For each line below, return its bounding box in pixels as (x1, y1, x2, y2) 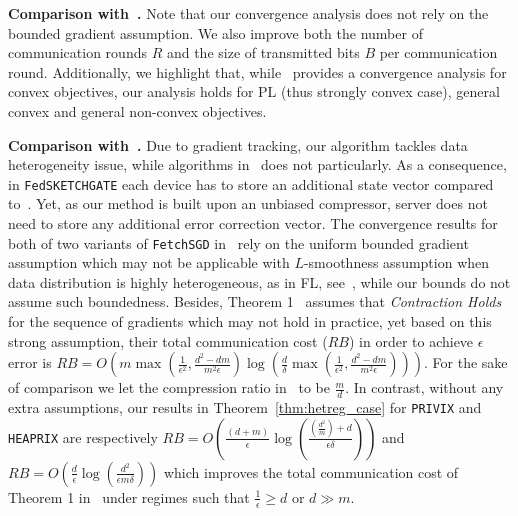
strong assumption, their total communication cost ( (8, 330, 328, 351)
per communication (379, 42, 498, 63)
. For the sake (424, 352, 508, 373)
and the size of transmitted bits (166, 42, 360, 63)
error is (8, 352, 52, 373)
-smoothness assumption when (303, 252, 490, 273)
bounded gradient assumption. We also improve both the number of (8, 22, 423, 43)
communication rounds (8, 42, 147, 63)
